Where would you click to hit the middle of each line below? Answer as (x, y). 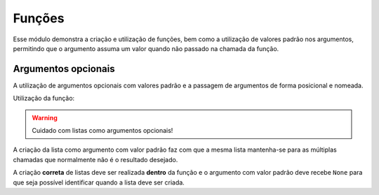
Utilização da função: (44, 99)
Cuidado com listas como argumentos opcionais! (102, 131)
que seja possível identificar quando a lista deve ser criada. (99, 182)
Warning (45, 117)
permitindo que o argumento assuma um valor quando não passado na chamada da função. (146, 48)
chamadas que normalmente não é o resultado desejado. (95, 159)
